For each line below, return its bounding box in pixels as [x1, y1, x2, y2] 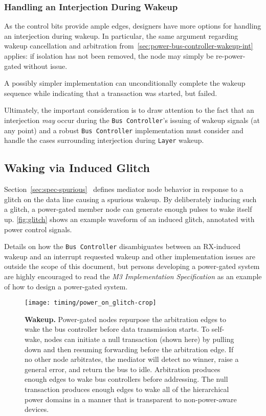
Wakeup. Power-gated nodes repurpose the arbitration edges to [25, 313, 227, 324]
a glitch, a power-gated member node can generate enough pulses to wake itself [4, 204, 252, 214]
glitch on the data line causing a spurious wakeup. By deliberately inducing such [4, 193, 257, 204]
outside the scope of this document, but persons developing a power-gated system [4, 261, 260, 272]
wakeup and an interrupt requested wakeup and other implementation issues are [4, 251, 255, 261]
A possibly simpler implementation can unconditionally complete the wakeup [4, 78, 246, 88]
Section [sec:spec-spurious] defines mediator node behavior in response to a [4, 184, 243, 194]
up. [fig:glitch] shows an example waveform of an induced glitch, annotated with [4, 213, 255, 224]
